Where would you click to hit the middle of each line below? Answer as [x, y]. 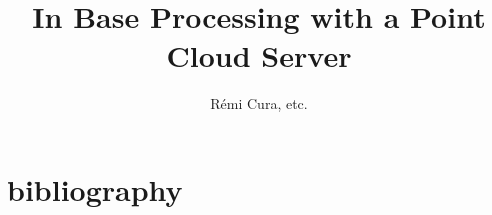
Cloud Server [259, 55]
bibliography [95, 188]
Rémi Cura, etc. [259, 103]
